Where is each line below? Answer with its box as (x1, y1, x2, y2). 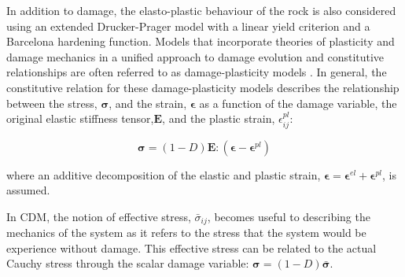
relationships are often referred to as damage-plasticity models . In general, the (6, 64, 387, 80)
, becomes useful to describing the (207, 208, 370, 224)
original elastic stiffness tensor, (6, 110, 154, 127)
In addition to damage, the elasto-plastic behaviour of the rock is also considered (6, 2, 396, 18)
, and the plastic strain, (162, 110, 275, 127)
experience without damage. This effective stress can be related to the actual (6, 239, 377, 256)
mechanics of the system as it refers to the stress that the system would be (6, 224, 366, 241)
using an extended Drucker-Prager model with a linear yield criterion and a (6, 17, 370, 34)
